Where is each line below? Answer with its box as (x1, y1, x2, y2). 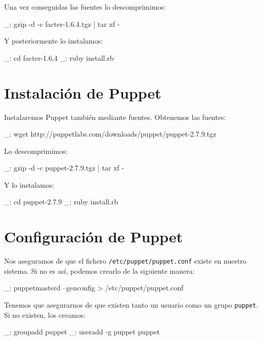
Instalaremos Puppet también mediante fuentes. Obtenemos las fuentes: (4, 111, 226, 122)
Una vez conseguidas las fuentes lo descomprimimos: (4, 2, 166, 12)
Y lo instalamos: (4, 179, 55, 190)
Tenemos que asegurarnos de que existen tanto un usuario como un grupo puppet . (4, 300, 258, 310)
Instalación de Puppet (4, 82, 161, 103)
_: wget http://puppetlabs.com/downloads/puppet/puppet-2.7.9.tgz (4, 129, 216, 139)
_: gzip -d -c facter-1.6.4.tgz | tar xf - (4, 18, 120, 29)
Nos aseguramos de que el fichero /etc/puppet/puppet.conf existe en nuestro (4, 256, 246, 266)
